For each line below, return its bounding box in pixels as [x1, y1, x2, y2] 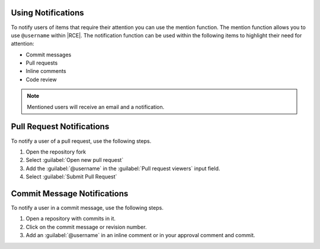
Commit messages [25, 51, 72, 58]
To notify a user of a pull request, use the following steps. [11, 137, 152, 145]
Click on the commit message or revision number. [25, 223, 147, 231]
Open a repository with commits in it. [25, 215, 116, 222]
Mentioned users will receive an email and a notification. [27, 103, 165, 110]
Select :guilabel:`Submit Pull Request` [25, 173, 117, 180]
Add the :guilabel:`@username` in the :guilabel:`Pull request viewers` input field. [25, 165, 220, 172]
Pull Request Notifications [11, 122, 110, 132]
